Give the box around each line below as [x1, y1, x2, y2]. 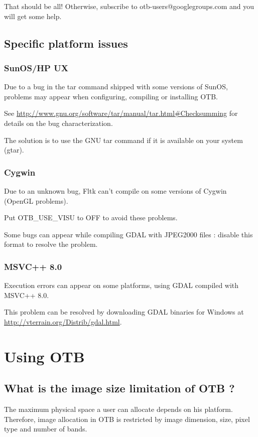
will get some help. [4, 11, 62, 21]
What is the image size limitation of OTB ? [4, 380, 235, 396]
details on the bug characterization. [4, 117, 113, 128]
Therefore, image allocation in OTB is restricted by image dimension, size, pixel [4, 413, 250, 424]
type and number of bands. [4, 423, 87, 434]
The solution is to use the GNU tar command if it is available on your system [4, 134, 243, 145]
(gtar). [4, 144, 24, 155]
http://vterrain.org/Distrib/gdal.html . [4, 316, 122, 327]
